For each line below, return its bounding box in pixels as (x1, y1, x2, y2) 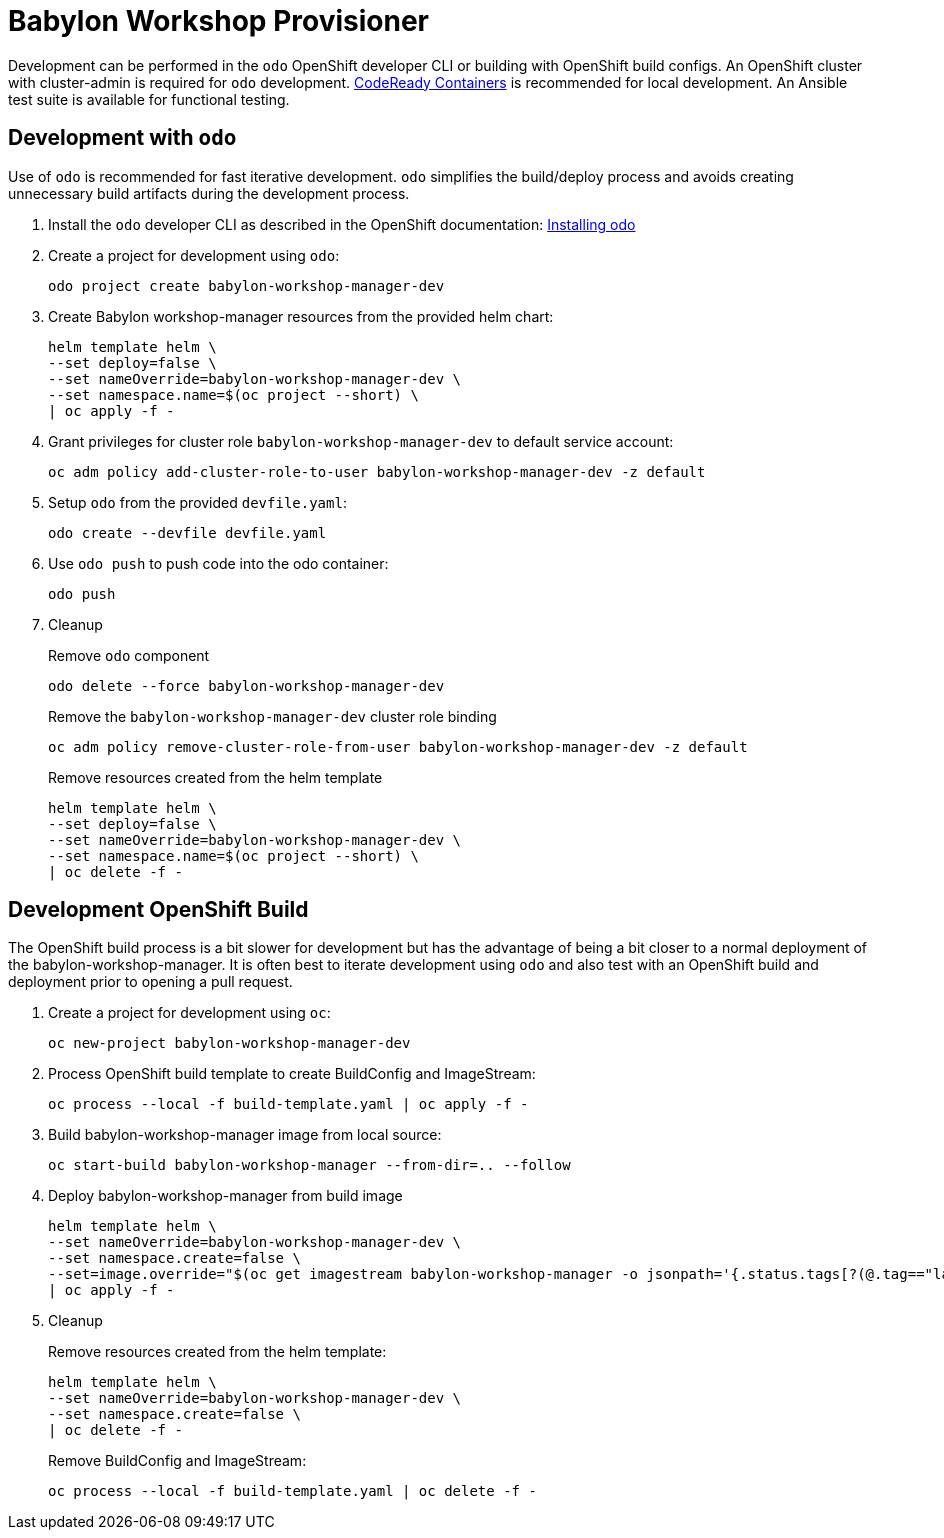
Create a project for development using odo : (48, 246, 340, 264)
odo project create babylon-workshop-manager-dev (48, 277, 445, 294)
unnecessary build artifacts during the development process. (8, 184, 410, 202)
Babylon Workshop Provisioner (8, 4, 430, 38)
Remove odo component (48, 646, 210, 664)
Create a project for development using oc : (48, 1004, 331, 1022)
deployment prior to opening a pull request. (8, 973, 293, 991)
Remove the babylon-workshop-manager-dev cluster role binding (48, 707, 497, 725)
